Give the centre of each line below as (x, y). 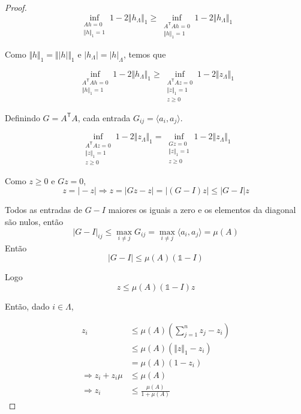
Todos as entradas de (43, 210)
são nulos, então (34, 221)
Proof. (16, 7)
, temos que (145, 54)
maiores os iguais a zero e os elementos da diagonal (202, 210)
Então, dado (27, 306)
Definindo (22, 117)
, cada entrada (104, 117)
